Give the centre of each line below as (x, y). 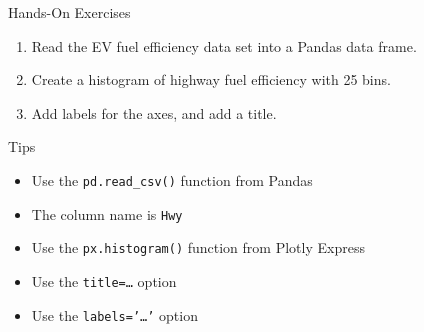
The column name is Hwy (107, 213)
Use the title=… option (104, 280)
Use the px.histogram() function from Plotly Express (198, 247)
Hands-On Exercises (69, 12)
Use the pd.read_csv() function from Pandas (172, 179)
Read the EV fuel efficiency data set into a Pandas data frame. (224, 45)
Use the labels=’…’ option (114, 314)
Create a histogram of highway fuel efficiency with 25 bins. (211, 79)
